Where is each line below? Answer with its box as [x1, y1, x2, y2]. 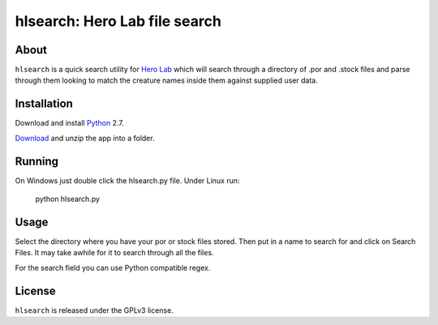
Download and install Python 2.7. [15, 118, 125, 128]
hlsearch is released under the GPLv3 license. [15, 305, 174, 315]
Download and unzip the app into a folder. [15, 133, 155, 143]
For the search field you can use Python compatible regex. [15, 263, 211, 272]
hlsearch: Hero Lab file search [15, 12, 222, 30]
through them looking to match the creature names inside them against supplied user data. [15, 75, 318, 85]
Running [15, 154, 59, 168]
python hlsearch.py [35, 195, 101, 204]
